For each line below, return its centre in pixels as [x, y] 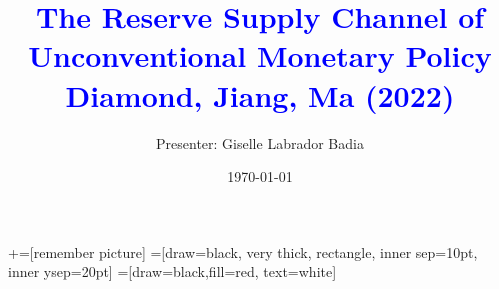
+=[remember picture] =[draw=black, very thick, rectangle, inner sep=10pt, [243, 251]
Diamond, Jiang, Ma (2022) [260, 94]
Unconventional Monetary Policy [260, 55]
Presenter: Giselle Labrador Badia [260, 142]
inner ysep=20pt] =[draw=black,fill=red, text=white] [172, 271]
